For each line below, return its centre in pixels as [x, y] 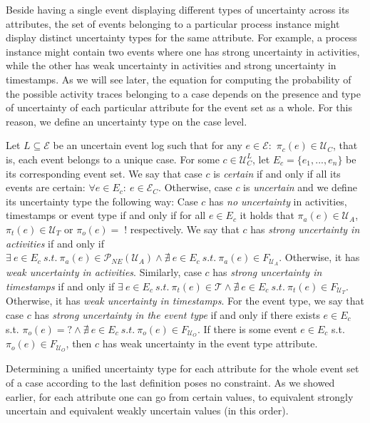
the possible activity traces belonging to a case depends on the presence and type [183, 93]
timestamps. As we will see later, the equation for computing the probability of [179, 79]
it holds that [267, 215]
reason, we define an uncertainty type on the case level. [127, 121]
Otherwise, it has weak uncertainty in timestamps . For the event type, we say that [185, 301]
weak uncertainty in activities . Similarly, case [104, 271]
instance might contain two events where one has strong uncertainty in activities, [183, 51]
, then [79, 343]
